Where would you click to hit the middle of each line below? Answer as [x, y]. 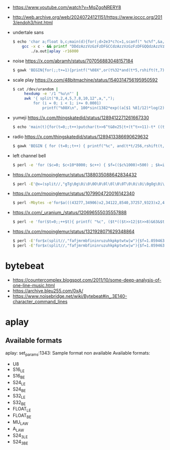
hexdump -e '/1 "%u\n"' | [51, 94]
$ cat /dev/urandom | [35, 89]
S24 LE [19, 383]
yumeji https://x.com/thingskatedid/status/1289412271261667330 [81, 117]
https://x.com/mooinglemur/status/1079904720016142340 [74, 194]
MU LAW [20, 422]
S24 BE [19, 390]
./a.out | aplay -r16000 [55, 51]
